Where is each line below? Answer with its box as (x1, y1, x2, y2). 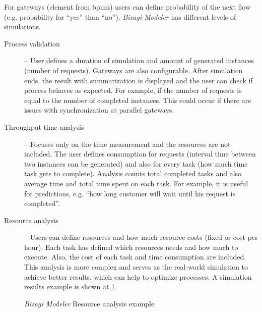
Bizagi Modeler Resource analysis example (24, 298, 155, 308)
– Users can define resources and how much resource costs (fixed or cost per (24, 232, 258, 242)
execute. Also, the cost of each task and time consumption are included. (24, 251, 246, 262)
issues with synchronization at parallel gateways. (24, 105, 174, 115)
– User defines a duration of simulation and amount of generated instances (24, 55, 254, 66)
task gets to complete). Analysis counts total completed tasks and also (24, 168, 242, 179)
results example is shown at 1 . (24, 281, 117, 292)
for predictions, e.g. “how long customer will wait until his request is (24, 188, 235, 198)
